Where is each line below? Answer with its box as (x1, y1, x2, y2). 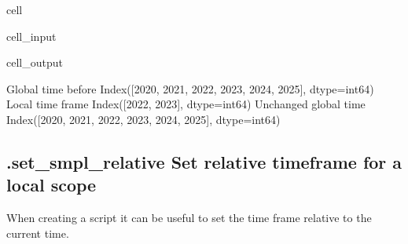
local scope (6, 173, 97, 197)
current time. (6, 224, 69, 241)
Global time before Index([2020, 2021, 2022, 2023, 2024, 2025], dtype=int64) (6, 80, 374, 97)
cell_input (6, 27, 57, 44)
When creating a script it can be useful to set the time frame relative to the (6, 209, 372, 226)
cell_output (6, 54, 63, 71)
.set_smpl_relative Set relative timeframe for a (6, 149, 402, 173)
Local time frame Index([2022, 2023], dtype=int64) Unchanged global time (6, 96, 366, 112)
